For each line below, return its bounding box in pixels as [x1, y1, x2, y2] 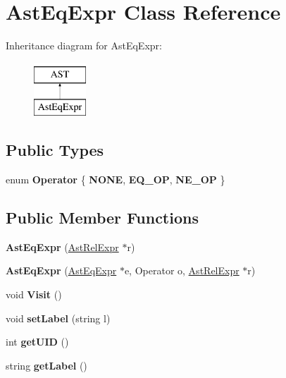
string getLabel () [6, 358, 87, 372]
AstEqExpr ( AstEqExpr [6, 263, 117, 278]
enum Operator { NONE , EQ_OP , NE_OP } [6, 172, 225, 187]
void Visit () [6, 287, 62, 302]
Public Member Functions [6, 207, 199, 228]
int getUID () [6, 334, 69, 349]
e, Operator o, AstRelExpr [124, 263, 240, 278]
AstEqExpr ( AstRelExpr [6, 239, 119, 254]
